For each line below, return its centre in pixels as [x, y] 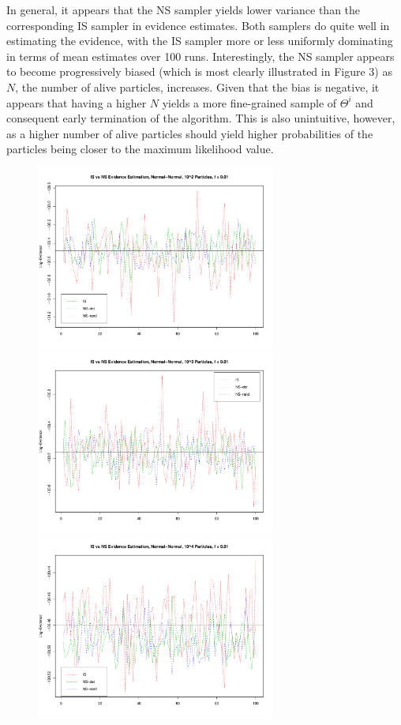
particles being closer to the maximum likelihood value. [140, 149]
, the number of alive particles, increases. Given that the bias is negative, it [197, 86]
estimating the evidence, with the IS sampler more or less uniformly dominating [200, 41]
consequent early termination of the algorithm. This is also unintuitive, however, [201, 118]
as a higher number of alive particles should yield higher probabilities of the [190, 133]
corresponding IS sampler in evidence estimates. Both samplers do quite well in [198, 25]
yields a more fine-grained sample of [249, 102]
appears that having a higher [77, 102]
